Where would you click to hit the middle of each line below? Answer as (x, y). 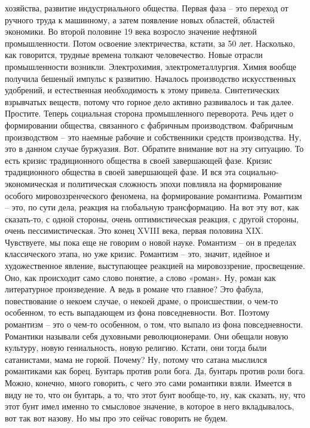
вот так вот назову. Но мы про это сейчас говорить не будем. (116, 418)
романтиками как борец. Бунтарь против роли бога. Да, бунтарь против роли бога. (155, 371)
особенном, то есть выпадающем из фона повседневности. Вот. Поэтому (137, 312)
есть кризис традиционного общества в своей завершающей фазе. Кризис (139, 160)
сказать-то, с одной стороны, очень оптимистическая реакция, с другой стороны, (152, 218)
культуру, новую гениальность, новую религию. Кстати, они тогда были (136, 348)
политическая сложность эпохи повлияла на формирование (175, 183)
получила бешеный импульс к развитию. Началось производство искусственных (151, 78)
